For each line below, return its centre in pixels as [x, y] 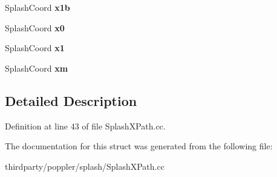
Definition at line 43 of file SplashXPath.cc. [85, 126]
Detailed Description [71, 100]
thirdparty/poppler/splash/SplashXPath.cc [85, 166]
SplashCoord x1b [37, 7]
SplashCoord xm [37, 68]
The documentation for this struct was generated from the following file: [139, 146]
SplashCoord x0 [35, 27]
